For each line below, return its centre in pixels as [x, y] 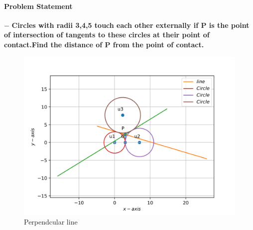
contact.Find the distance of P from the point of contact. [104, 44]
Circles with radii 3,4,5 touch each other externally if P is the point [130, 25]
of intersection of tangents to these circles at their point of [107, 35]
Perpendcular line [51, 222]
